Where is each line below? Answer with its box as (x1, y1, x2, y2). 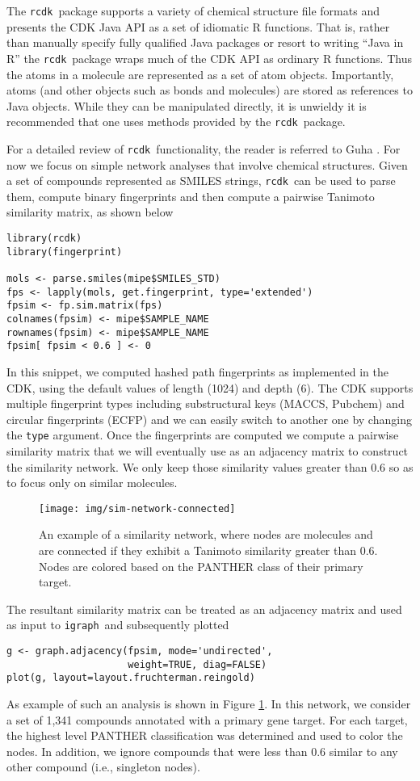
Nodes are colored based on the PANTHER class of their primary (39, 557, 363, 574)
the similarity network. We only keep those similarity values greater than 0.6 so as (6, 458, 414, 475)
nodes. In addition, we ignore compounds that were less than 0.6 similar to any (6, 742, 398, 759)
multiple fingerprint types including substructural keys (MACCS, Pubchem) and (6, 395, 405, 412)
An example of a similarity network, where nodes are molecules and (39, 526, 373, 543)
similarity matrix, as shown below (6, 204, 174, 220)
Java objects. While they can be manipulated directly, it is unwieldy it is (6, 97, 367, 114)
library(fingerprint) (6, 246, 123, 258)
